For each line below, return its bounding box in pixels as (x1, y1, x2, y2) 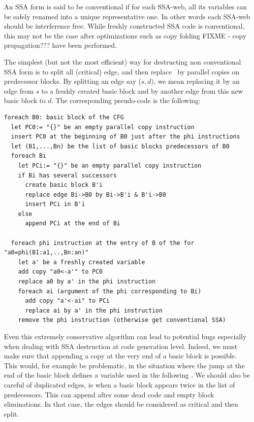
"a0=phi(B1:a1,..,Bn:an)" (4, 249, 89, 256)
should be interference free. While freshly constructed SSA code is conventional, (4, 21, 245, 31)
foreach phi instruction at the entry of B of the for (11, 239, 194, 246)
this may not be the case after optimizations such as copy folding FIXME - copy (4, 30, 247, 40)
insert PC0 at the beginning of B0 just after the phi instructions (11, 133, 240, 141)
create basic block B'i (25, 181, 103, 189)
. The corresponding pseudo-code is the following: (51, 95, 201, 105)
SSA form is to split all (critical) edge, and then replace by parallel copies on (4, 66, 239, 76)
